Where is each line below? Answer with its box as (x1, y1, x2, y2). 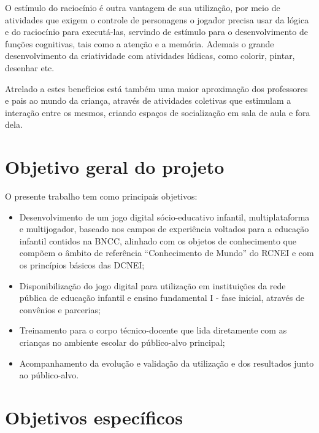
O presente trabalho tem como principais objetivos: (5, 190, 198, 203)
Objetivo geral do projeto (5, 154, 225, 179)
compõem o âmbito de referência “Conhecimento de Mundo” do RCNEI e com (19, 246, 314, 259)
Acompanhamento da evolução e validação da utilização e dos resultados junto (19, 356, 314, 369)
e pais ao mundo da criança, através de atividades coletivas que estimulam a (5, 94, 291, 107)
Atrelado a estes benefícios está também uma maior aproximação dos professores (5, 82, 308, 95)
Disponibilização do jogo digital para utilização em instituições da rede (19, 279, 286, 292)
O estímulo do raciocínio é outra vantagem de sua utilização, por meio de (5, 1, 280, 14)
